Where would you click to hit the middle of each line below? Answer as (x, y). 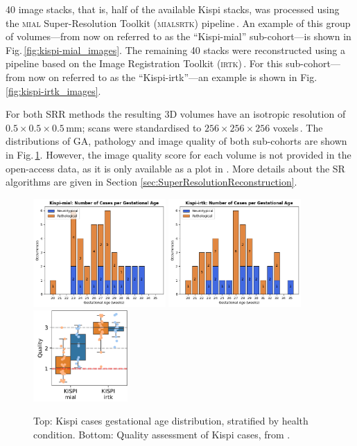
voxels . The (298, 127)
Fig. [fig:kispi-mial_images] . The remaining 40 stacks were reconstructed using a (176, 50)
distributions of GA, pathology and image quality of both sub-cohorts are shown (176, 141)
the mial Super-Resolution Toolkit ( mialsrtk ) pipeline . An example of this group (178, 23)
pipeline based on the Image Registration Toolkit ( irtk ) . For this (144, 63)
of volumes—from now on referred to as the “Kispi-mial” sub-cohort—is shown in (178, 36)
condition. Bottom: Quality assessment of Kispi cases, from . (162, 435)
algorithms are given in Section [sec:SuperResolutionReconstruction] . (151, 182)
